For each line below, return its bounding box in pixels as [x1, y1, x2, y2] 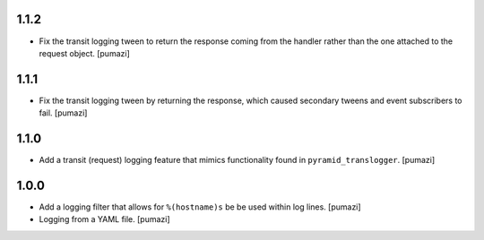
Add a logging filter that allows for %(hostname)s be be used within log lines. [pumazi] [39, 201, 362, 212]
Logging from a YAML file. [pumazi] [39, 214, 170, 225]
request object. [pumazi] [39, 47, 130, 58]
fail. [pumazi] [39, 107, 88, 118]
